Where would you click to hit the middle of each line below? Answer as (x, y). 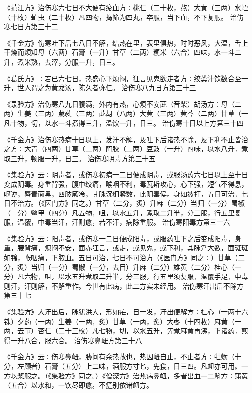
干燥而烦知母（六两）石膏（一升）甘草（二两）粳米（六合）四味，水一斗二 (123, 52)
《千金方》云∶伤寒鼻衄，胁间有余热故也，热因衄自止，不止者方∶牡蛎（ (119, 356)
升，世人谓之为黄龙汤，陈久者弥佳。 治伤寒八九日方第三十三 (100, 88)
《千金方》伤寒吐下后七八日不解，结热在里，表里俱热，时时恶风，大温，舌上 (126, 42)
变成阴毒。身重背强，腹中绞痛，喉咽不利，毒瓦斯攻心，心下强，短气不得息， (126, 184)
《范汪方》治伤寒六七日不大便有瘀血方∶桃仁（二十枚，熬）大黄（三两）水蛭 (126, 7)
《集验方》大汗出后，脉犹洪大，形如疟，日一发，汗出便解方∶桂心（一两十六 (126, 312)
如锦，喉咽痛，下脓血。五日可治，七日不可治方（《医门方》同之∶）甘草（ (121, 257)
